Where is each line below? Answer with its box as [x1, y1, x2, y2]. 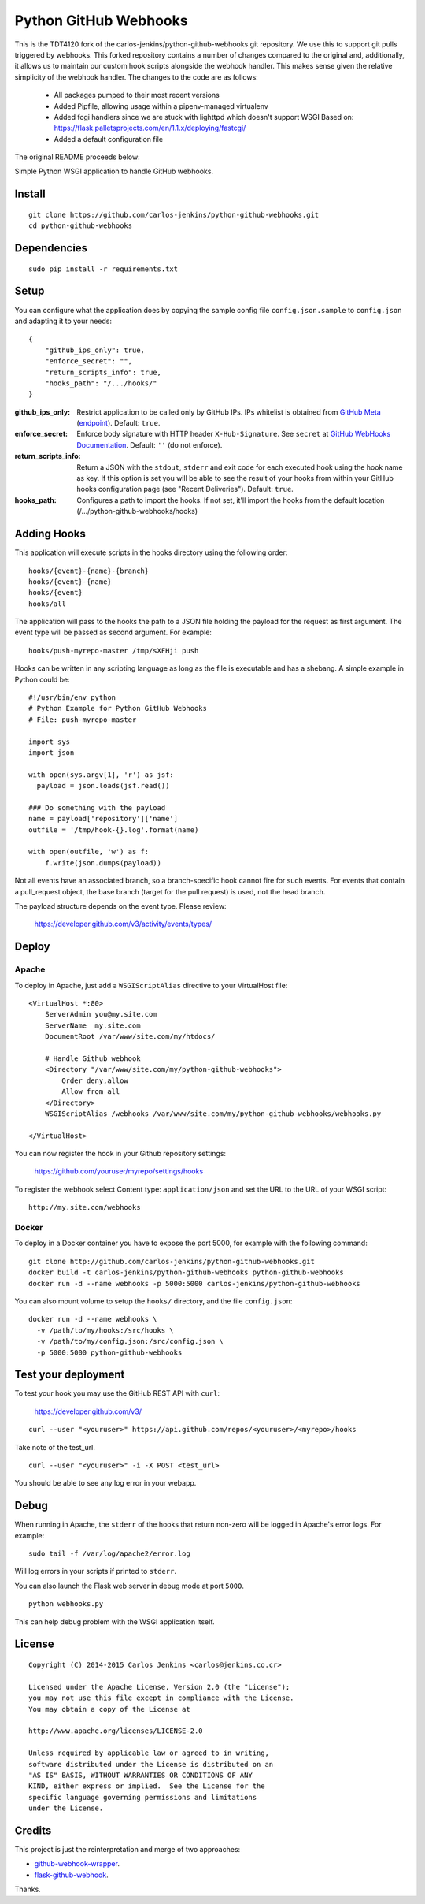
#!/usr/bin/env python [28, 694, 116, 702]
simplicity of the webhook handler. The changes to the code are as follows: [14, 72, 259, 82]
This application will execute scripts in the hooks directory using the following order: [14, 548, 288, 557]
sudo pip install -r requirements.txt [28, 264, 179, 273]
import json [28, 748, 75, 757]
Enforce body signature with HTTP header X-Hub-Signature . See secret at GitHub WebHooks [76, 430, 391, 439]
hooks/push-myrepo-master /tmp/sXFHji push [28, 646, 199, 655]
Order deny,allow [61, 1076, 129, 1085]
